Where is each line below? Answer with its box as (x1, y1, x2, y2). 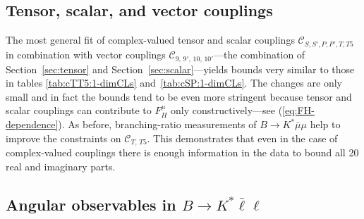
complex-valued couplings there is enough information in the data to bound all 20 (6, 145, 359, 160)
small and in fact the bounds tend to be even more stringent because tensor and (6, 89, 352, 104)
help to (310, 117, 341, 132)
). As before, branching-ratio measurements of (58, 117, 257, 132)
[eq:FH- (282, 103, 315, 118)
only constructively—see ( (171, 103, 283, 118)
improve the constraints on (6, 130, 121, 145)
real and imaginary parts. (6, 158, 116, 173)
